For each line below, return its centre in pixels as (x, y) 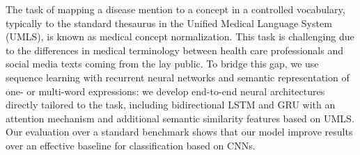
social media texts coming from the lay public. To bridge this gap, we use (162, 64)
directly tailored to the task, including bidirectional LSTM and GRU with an (171, 105)
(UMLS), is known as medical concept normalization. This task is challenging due (180, 36)
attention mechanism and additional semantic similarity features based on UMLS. (180, 118)
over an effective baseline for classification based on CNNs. (131, 145)
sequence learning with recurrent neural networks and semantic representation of (178, 77)
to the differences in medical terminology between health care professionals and (174, 50)
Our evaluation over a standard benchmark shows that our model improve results (179, 132)
